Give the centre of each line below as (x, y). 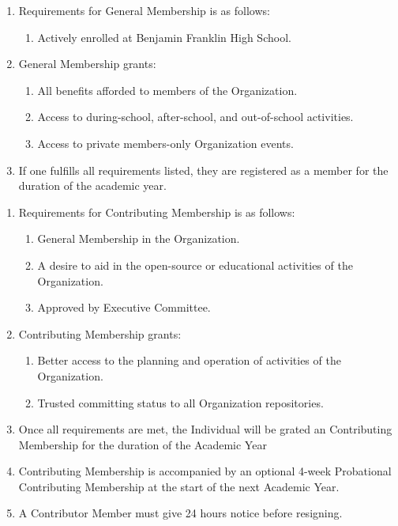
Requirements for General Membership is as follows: (144, 10)
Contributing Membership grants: (100, 333)
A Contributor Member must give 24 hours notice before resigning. (180, 513)
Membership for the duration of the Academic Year (143, 444)
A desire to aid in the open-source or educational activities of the (195, 265)
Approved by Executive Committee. (124, 307)
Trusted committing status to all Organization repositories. (180, 402)
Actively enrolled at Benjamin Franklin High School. (164, 37)
